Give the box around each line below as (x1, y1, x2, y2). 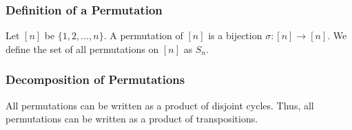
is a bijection (208, 28, 262, 43)
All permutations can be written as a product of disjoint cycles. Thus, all (6, 98, 314, 112)
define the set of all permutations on (6, 41, 159, 56)
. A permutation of (103, 28, 183, 43)
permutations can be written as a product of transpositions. (6, 111, 258, 126)
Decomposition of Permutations (6, 71, 185, 88)
